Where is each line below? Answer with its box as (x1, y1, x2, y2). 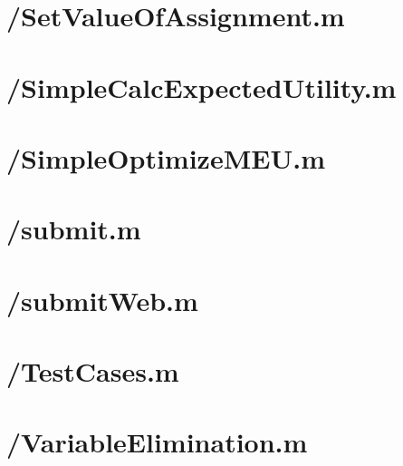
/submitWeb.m (6, 281, 198, 318)
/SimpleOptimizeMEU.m (6, 139, 325, 176)
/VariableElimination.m (6, 423, 308, 461)
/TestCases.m (6, 353, 179, 390)
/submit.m (6, 210, 141, 248)
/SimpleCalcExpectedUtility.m (6, 68, 397, 105)
